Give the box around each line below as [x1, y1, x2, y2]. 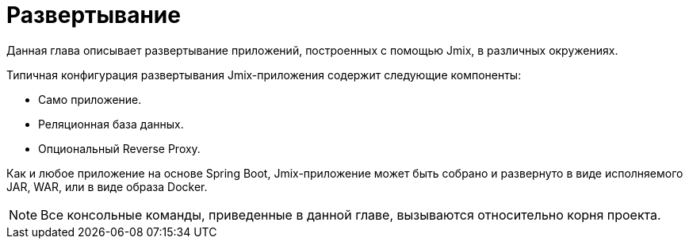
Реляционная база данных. [38, 117, 184, 131]
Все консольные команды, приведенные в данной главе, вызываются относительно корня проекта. [40, 206, 661, 223]
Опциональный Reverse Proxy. [38, 141, 201, 155]
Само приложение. [38, 92, 142, 106]
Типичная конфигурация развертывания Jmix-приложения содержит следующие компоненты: [6, 67, 522, 82]
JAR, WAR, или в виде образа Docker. [6, 179, 208, 193]
